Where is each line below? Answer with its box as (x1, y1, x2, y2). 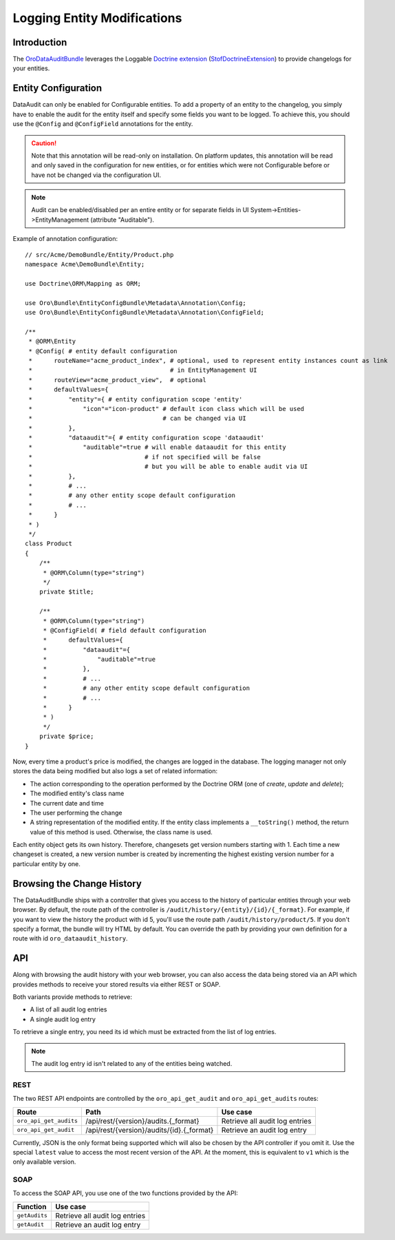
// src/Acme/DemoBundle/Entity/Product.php (25, 251, 174, 258)
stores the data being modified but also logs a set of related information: (12, 767, 218, 775)
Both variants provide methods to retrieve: (12, 993, 132, 1001)
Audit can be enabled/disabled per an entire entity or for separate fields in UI (31, 206, 249, 214)
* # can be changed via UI (28, 414, 247, 423)
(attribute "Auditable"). (90, 216, 155, 224)
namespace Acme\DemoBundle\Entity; (25, 260, 145, 269)
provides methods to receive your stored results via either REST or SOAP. (12, 980, 221, 988)
